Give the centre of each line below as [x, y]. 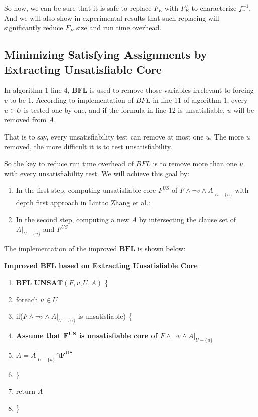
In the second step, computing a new [73, 219]
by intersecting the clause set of [187, 219]
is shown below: [161, 248]
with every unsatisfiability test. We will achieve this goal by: [97, 173]
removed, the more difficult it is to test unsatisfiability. [88, 146]
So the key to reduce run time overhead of [69, 163]
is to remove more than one [195, 163]
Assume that [38, 335]
